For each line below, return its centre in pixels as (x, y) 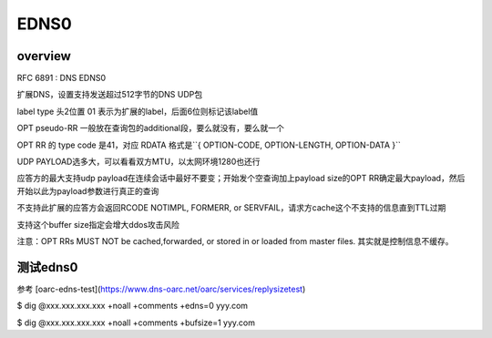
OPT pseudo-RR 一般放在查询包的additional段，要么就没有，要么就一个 (150, 128)
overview (44, 56)
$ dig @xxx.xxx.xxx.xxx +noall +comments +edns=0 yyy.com (133, 306)
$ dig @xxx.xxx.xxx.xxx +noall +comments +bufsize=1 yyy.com (136, 323)
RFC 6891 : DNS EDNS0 (61, 78)
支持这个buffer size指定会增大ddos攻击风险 (98, 224)
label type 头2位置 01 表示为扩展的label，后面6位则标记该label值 (138, 111)
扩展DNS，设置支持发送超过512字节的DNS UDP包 (110, 95)
